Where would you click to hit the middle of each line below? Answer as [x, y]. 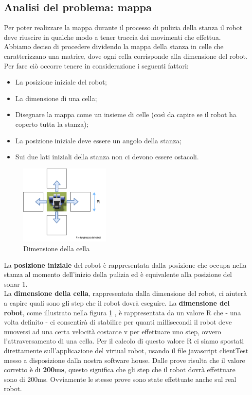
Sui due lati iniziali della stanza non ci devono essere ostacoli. [107, 157]
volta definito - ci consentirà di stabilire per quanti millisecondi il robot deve [118, 322]
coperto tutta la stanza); [52, 124]
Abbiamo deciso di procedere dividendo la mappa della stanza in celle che [114, 46]
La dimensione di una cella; [56, 98]
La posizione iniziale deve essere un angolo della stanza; [98, 140]
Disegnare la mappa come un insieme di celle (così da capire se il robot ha [126, 114]
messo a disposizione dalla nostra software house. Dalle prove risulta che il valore [125, 360]
